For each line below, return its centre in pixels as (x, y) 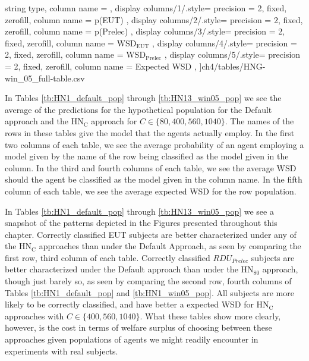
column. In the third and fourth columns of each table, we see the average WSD (151, 167)
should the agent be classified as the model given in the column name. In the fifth (154, 179)
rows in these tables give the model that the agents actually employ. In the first (150, 132)
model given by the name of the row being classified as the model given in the (147, 156)
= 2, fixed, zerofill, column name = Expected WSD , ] (103, 66)
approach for (114, 121)
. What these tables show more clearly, (210, 316)
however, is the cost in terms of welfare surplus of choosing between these (138, 327)
